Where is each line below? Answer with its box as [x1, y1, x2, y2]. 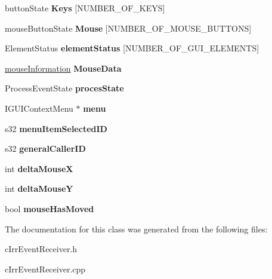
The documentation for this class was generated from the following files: [5, 222, 268, 235]
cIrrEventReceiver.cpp [5, 262, 86, 275]
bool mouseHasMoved [5, 202, 94, 214]
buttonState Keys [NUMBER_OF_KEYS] [5, 2, 165, 14]
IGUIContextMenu [5, 102, 73, 114]
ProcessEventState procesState [5, 82, 124, 94]
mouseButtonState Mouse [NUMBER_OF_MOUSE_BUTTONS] [5, 22, 252, 34]
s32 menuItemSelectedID [5, 122, 107, 134]
